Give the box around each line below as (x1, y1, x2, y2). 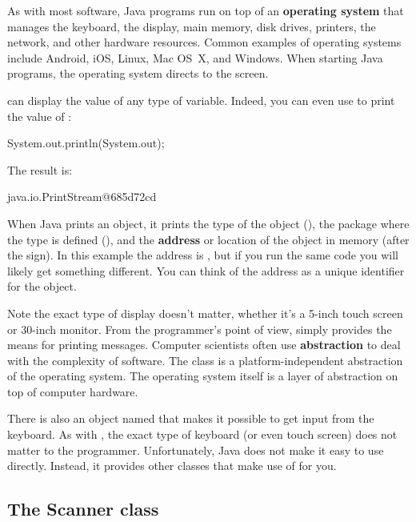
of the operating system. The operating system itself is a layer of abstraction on (7, 367, 398, 384)
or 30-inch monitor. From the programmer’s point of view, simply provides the (7, 320, 392, 337)
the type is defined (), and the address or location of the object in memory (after (7, 231, 410, 247)
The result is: (7, 161, 73, 178)
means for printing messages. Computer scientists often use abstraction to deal (7, 336, 401, 353)
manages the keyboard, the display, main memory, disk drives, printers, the (7, 18, 376, 34)
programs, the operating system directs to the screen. (7, 65, 269, 82)
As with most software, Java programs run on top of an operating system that (7, 2, 404, 18)
